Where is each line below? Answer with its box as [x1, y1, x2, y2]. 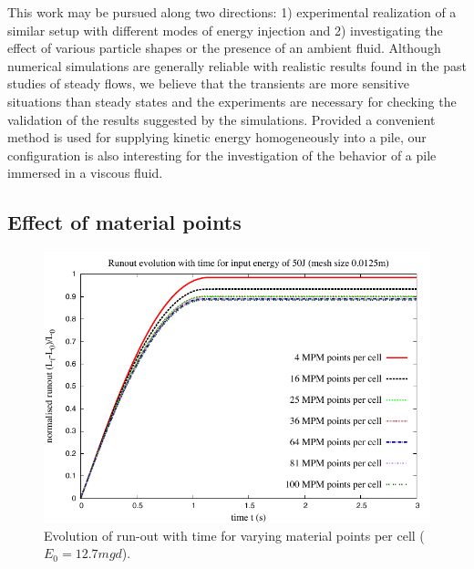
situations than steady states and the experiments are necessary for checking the [7, 91, 457, 110]
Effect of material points [7, 208, 242, 236]
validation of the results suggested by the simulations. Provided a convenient [7, 109, 436, 129]
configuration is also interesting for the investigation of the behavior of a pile [7, 145, 437, 164]
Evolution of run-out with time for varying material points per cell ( [44, 525, 425, 544]
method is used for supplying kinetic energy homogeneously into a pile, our [7, 128, 427, 147]
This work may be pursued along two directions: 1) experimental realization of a [7, 3, 457, 21]
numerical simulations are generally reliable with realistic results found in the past [7, 56, 467, 75]
